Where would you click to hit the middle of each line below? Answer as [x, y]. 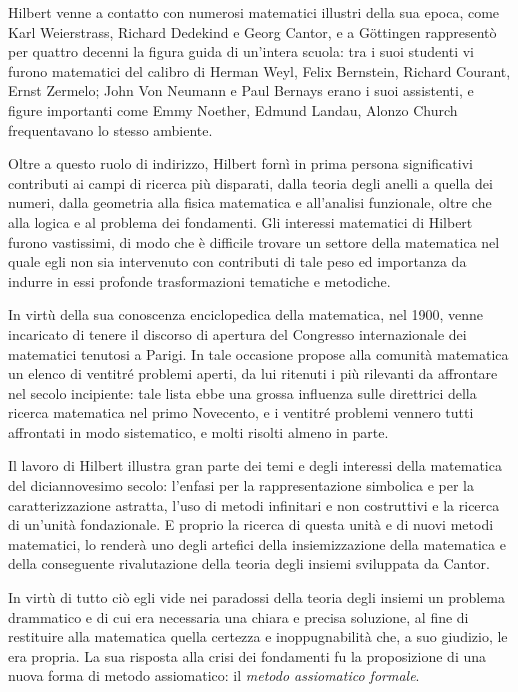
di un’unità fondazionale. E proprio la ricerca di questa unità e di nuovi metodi [251, 524]
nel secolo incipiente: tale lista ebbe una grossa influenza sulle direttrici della [242, 392]
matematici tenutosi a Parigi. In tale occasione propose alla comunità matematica [258, 353]
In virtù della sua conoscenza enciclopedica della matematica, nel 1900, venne [245, 314]
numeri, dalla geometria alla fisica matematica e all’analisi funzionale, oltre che [250, 202]
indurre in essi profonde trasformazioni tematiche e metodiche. [199, 280]
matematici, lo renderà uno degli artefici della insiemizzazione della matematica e [257, 543]
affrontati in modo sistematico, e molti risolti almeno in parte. [198, 431]
